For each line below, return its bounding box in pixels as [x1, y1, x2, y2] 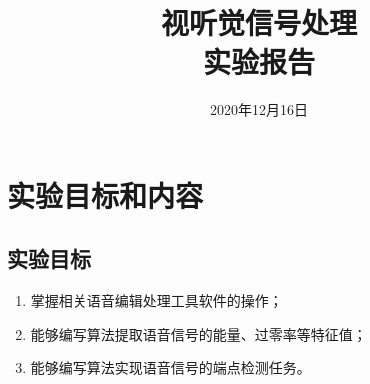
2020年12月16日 [210, 99, 308, 120]
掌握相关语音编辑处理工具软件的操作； [30, 290, 283, 311]
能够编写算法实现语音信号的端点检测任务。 [30, 357, 311, 378]
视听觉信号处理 [160, 2, 357, 43]
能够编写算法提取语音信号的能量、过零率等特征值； [30, 323, 367, 344]
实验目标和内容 [7, 174, 204, 215]
